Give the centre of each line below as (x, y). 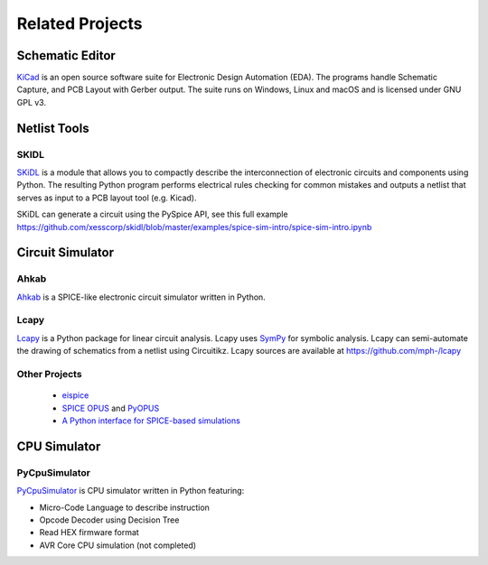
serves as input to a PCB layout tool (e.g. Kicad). (107, 198)
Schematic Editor (66, 56)
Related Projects (80, 23)
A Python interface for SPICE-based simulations (151, 421)
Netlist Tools (53, 128)
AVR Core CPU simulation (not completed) (118, 545)
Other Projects (49, 375)
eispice (75, 395)
